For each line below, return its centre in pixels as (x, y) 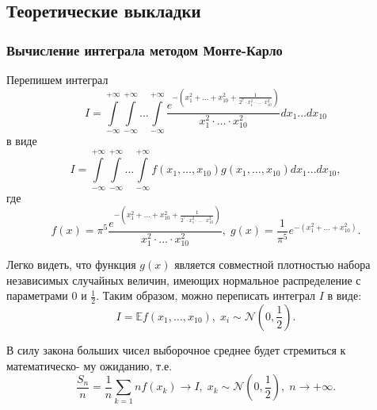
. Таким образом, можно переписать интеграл (206, 295)
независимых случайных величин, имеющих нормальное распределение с (184, 280)
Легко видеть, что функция (71, 264)
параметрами (37, 295)
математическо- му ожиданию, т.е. (89, 365)
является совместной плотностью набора (272, 264)
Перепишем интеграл (57, 79)
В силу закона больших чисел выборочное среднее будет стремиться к (176, 349)
